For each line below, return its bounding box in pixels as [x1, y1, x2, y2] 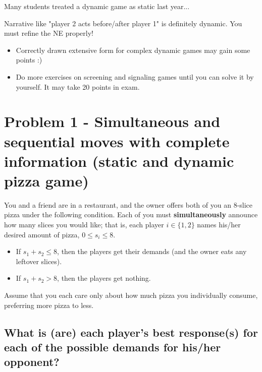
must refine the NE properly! [4, 28, 93, 38]
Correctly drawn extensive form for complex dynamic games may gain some [16, 44, 250, 55]
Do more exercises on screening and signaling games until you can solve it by [16, 71, 254, 82]
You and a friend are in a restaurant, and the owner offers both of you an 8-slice [4, 199, 253, 210]
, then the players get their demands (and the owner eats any [57, 246, 247, 257]
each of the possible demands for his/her [4, 339, 221, 354]
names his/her [197, 219, 241, 230]
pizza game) [4, 170, 89, 191]
